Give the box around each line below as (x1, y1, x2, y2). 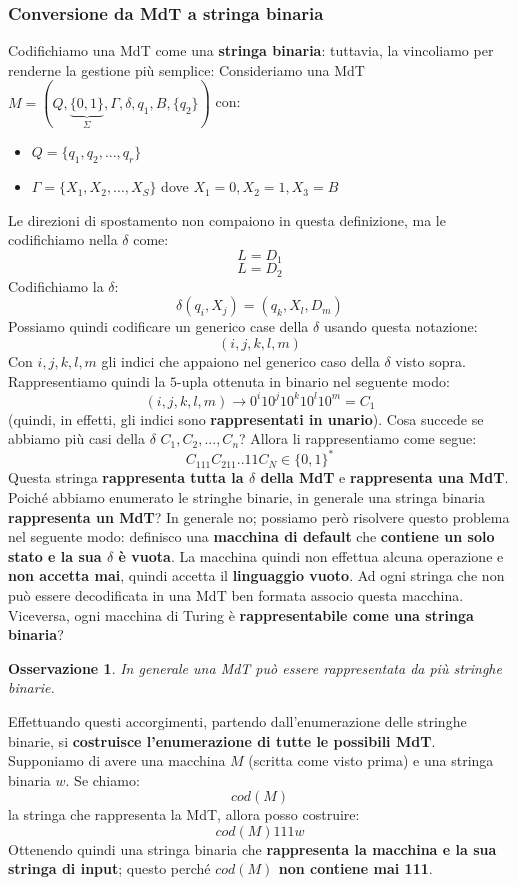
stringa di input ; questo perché (8, 858, 211, 879)
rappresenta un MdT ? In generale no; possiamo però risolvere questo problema (8, 506, 510, 527)
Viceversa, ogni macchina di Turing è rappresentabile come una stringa (8, 604, 474, 625)
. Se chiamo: (65, 769, 140, 790)
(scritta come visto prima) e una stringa (248, 750, 494, 771)
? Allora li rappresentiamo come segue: (239, 428, 477, 449)
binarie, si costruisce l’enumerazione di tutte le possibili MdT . (8, 730, 436, 751)
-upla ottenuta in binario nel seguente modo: (177, 370, 450, 391)
